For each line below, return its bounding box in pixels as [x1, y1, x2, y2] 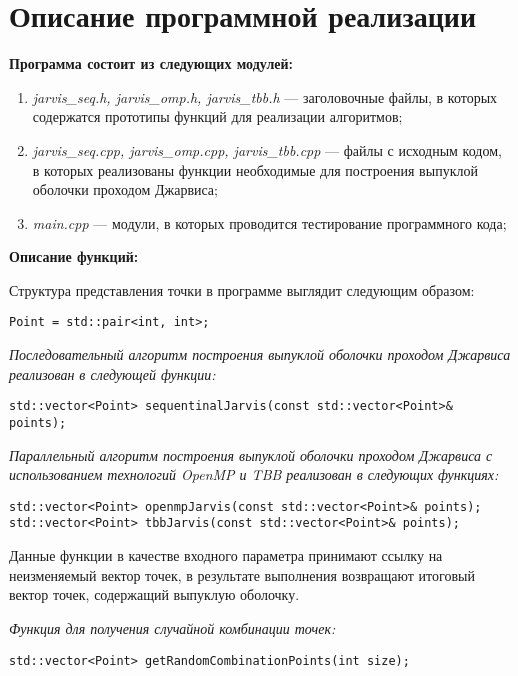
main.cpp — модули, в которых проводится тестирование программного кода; [32, 212, 507, 233]
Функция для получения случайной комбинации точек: [9, 617, 336, 638]
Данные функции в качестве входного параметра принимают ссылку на [9, 545, 443, 566]
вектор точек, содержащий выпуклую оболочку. [9, 584, 300, 605]
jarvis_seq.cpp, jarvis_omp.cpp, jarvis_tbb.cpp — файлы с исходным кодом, [32, 139, 502, 160]
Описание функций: [9, 246, 139, 267]
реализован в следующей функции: [9, 363, 216, 384]
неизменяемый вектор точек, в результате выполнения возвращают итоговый [9, 564, 475, 585]
